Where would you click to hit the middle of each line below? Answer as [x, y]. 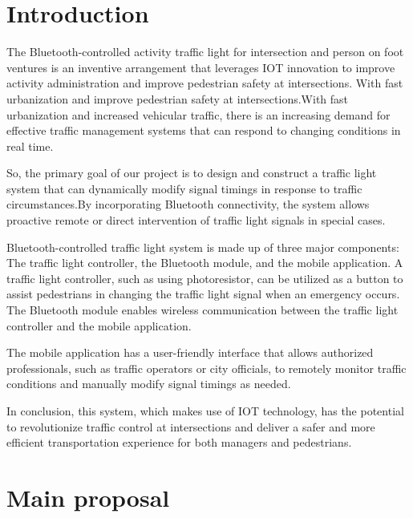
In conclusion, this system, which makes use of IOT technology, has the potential [205, 411]
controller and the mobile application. [99, 325]
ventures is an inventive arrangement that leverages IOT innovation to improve [201, 67]
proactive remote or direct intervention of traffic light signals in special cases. [196, 220]
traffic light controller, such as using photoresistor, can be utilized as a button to [205, 278]
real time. [30, 146]
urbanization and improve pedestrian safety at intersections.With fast [178, 98]
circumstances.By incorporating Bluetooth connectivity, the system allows [188, 204]
